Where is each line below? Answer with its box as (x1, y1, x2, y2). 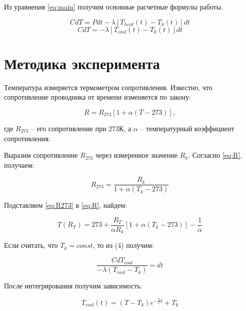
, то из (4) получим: (92, 240, 154, 250)
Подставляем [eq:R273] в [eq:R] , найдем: (4, 200, 127, 210)
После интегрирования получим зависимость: (4, 280, 142, 291)
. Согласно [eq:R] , (188, 150, 242, 160)
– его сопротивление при (30, 123, 106, 133)
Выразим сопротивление (4, 150, 78, 160)
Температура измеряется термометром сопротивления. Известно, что (4, 82, 212, 92)
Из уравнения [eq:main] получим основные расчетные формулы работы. (4, 2, 223, 12)
